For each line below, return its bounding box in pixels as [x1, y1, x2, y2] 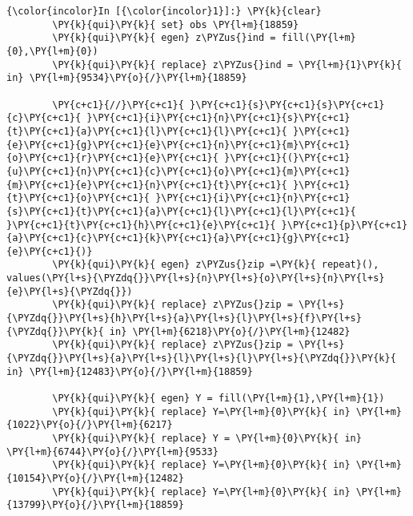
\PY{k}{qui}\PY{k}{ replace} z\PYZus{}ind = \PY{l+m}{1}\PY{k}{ [52, 58, 402, 71]
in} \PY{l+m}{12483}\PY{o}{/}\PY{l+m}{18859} [6, 365, 253, 377]
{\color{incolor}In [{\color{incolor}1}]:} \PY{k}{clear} [6, 6, 322, 17]
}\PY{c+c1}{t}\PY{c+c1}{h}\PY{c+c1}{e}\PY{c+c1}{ [6, 219, 276, 231]
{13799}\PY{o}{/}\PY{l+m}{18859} [6, 499, 184, 511]
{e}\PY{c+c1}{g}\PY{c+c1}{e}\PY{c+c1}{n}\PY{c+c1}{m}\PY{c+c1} [6, 139, 351, 151]
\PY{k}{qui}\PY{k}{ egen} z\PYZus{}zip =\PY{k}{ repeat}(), [52, 259, 379, 271]
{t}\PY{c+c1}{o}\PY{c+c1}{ [6, 192, 150, 204]
